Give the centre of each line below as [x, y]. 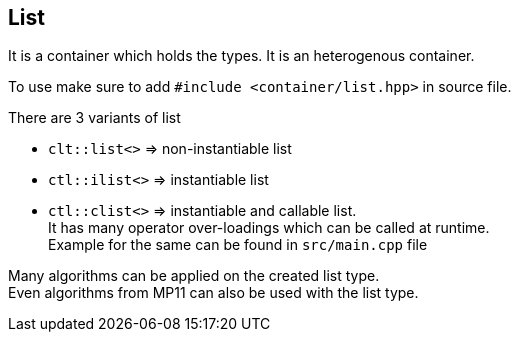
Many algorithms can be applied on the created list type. [194, 276]
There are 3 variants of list [94, 118]
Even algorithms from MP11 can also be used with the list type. [213, 293]
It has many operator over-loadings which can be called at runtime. [269, 228]
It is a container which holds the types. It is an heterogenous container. [241, 56]
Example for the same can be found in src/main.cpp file [238, 245]
